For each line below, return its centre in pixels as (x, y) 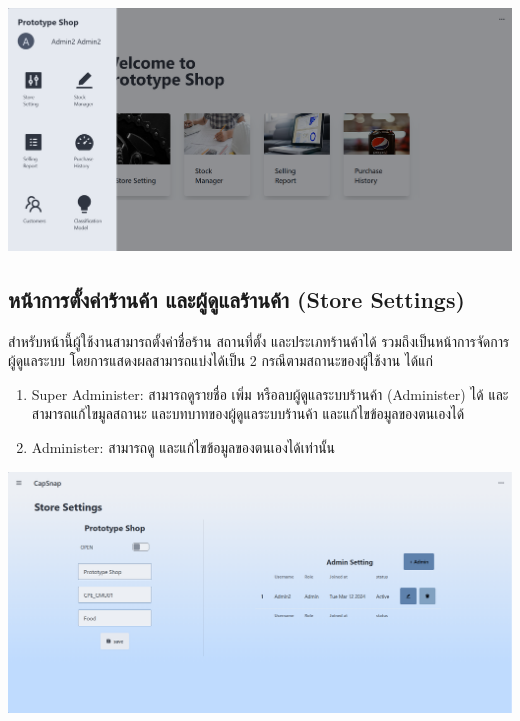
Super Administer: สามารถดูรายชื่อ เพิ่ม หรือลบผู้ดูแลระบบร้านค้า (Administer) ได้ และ (270, 393)
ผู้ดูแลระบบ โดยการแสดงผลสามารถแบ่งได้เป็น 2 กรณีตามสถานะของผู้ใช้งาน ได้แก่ (220, 360)
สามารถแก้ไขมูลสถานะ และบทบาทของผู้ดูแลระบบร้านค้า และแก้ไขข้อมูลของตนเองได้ (248, 413)
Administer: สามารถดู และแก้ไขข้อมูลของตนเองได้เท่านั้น (183, 447)
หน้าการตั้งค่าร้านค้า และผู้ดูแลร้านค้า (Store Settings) (236, 298)
